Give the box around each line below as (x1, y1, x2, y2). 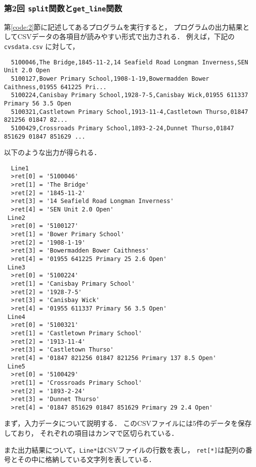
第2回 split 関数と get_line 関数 (4, 1, 123, 14)
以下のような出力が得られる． (4, 147, 101, 157)
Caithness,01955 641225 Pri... (4, 83, 107, 91)
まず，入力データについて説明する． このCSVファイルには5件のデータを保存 (4, 418, 252, 428)
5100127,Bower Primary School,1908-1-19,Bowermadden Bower (11, 75, 210, 82)
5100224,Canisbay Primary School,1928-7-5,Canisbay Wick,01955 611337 (11, 92, 248, 99)
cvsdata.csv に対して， (4, 41, 80, 51)
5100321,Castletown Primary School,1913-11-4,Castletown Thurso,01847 (11, 108, 248, 115)
